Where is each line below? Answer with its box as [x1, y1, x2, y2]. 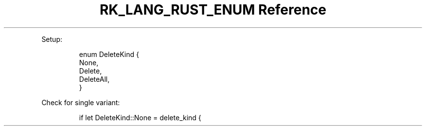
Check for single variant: [41, 98, 120, 107]
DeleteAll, [79, 74, 110, 83]
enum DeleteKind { [79, 50, 139, 58]
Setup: [41, 35, 62, 43]
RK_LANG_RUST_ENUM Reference [99, 1, 327, 18]
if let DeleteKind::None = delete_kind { [79, 113, 201, 122]
